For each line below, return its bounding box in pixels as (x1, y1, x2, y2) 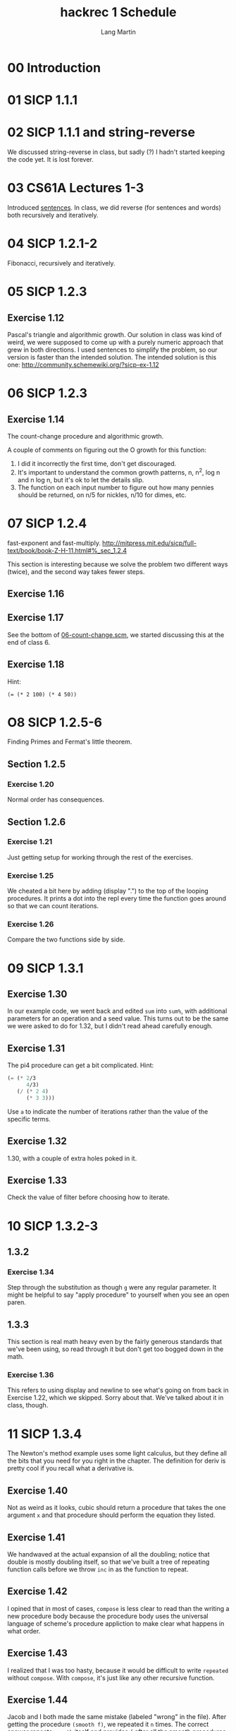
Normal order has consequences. (7, 795, 104, 804)
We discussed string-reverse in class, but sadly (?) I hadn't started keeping (7, 148, 225, 156)
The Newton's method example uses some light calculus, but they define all (7, 1449, 228, 1458)
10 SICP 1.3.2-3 (7, 1218, 99, 1234)
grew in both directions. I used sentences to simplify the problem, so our (7, 345, 218, 354)
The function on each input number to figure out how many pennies (17, 483, 214, 492)
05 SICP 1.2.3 (7, 284, 87, 300)
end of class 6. (7, 638, 51, 646)
